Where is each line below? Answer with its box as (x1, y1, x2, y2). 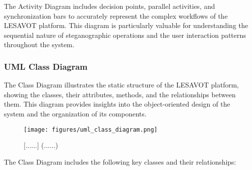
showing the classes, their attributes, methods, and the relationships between (4, 89, 236, 99)
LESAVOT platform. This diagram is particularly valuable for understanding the (4, 20, 248, 30)
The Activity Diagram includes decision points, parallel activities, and (4, 1, 215, 11)
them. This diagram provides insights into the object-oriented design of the (4, 99, 230, 109)
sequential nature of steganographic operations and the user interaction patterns (4, 29, 246, 40)
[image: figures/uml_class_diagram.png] (24, 126, 158, 133)
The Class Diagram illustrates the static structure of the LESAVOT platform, (4, 80, 239, 90)
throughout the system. (4, 39, 74, 50)
